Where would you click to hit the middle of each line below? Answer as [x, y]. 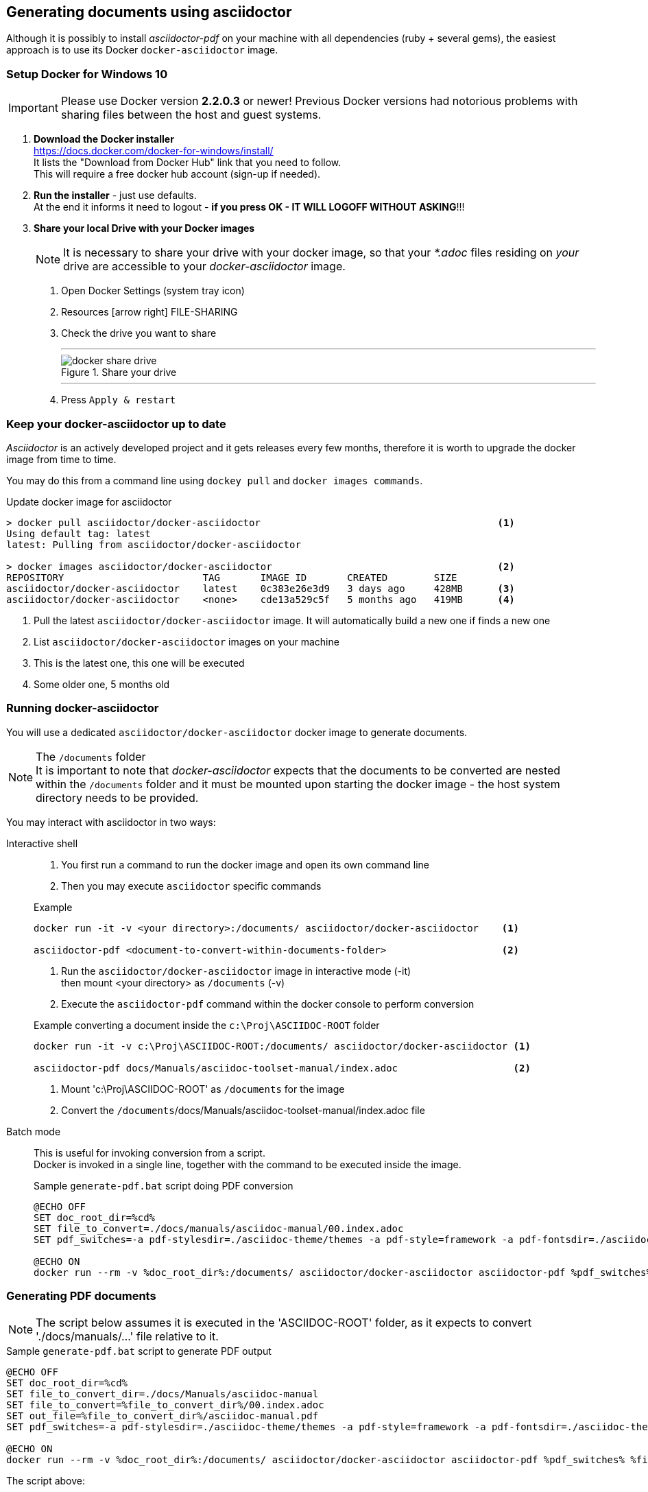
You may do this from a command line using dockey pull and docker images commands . [215, 480]
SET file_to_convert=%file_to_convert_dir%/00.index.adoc [165, 1405]
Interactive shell [42, 843]
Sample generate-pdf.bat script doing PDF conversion [164, 1185]
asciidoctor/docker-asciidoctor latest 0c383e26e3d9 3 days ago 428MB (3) [261, 588]
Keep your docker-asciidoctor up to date [116, 424]
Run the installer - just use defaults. [115, 196]
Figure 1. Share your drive [119, 372]
